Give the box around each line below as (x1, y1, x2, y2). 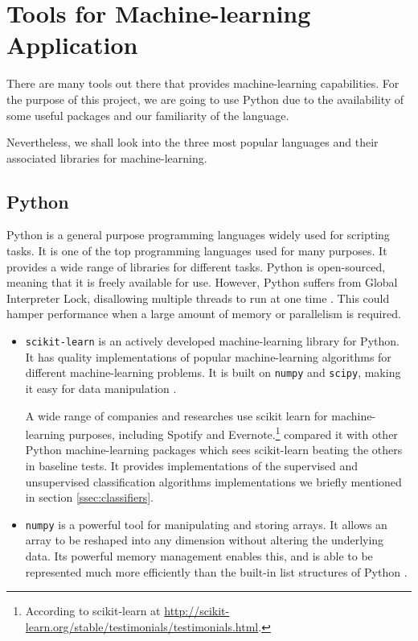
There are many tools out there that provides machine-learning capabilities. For (6, 75, 400, 92)
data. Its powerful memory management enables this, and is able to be (25, 548, 373, 564)
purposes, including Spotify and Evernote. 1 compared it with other (68, 424, 398, 442)
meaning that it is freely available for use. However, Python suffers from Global (6, 274, 398, 291)
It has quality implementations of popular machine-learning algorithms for (25, 348, 391, 365)
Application (6, 28, 138, 61)
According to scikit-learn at (25, 602, 161, 619)
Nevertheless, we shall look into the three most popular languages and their (6, 134, 379, 151)
